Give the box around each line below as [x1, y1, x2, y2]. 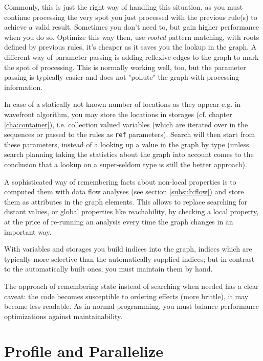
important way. [4, 226, 52, 237]
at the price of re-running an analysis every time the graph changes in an [4, 216, 233, 227]
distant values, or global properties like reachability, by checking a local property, [4, 206, 259, 217]
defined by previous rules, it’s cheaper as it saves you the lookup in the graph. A [4, 41, 257, 52]
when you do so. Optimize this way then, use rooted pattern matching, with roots [4, 31, 259, 42]
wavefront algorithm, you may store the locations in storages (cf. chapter [4, 108, 232, 119]
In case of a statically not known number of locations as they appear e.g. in [4, 99, 241, 109]
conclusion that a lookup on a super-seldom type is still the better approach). [4, 159, 247, 169]
